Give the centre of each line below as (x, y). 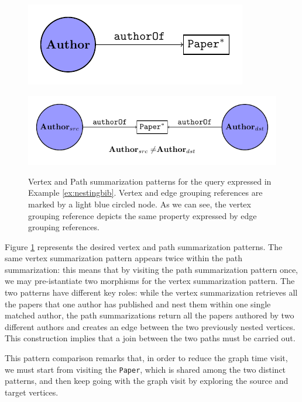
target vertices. (32, 392)
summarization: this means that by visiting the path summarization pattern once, (152, 269)
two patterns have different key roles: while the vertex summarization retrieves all (151, 292)
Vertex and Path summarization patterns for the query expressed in (150, 181)
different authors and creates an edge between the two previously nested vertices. (150, 326)
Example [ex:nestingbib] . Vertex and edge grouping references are (145, 193)
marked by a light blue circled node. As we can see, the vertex (140, 204)
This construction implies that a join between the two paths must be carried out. (150, 338)
